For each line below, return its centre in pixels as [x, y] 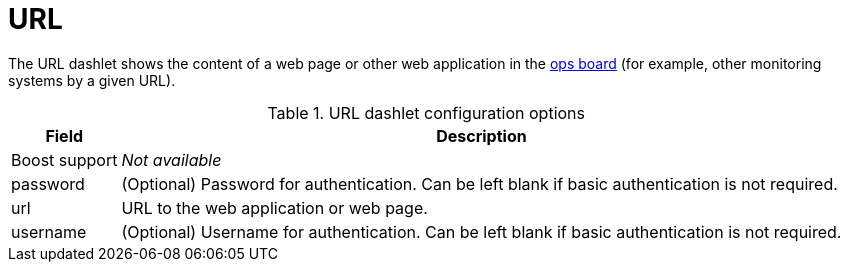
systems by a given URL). [92, 80]
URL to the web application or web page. [274, 207]
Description [481, 135]
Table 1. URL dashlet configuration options [426, 112]
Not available [171, 159]
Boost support [64, 159]
